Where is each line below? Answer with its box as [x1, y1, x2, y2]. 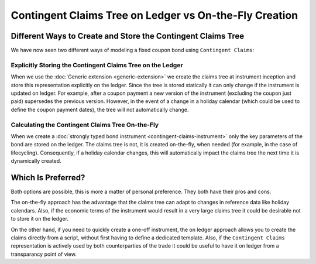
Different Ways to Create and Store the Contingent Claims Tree [11, 31, 245, 41]
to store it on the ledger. [11, 215, 68, 222]
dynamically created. [11, 157, 61, 164]
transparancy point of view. [11, 251, 77, 258]
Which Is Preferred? [11, 173, 85, 183]
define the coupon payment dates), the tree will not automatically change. [11, 106, 189, 113]
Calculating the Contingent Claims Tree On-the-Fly [11, 121, 159, 129]
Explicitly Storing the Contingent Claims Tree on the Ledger [11, 61, 184, 69]
